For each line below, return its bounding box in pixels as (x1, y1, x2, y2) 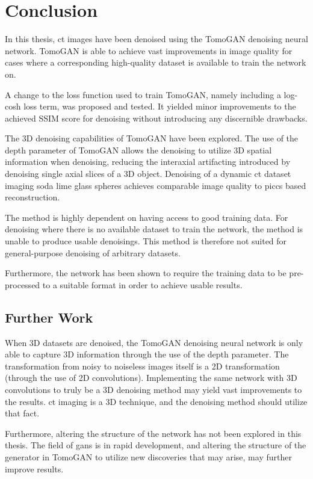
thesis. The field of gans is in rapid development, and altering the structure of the (5, 439, 306, 451)
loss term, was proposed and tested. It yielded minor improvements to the (23, 100, 296, 113)
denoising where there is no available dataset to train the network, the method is (5, 223, 303, 235)
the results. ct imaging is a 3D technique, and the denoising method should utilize (5, 395, 308, 407)
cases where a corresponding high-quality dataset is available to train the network (5, 56, 306, 69)
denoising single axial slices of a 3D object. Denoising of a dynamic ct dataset (5, 167, 291, 180)
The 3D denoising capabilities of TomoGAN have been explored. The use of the (5, 132, 299, 144)
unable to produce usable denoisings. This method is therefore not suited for (5, 235, 287, 247)
